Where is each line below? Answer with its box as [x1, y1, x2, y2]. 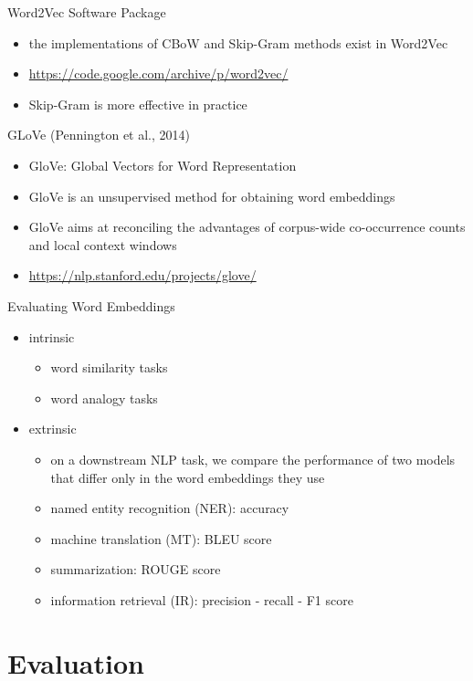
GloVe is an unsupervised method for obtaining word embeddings [28, 186, 395, 205]
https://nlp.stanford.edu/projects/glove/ [28, 266, 257, 285]
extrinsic [28, 419, 77, 438]
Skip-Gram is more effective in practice [28, 94, 247, 113]
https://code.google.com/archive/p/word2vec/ [28, 64, 289, 83]
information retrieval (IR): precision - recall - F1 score [50, 590, 353, 609]
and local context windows [28, 235, 177, 254]
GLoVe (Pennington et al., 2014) [7, 125, 191, 144]
